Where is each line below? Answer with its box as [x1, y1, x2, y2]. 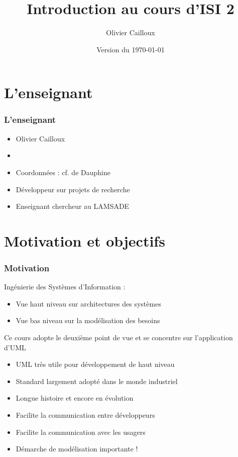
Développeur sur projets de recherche [16, 184, 130, 194]
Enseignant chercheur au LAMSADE [16, 201, 130, 211]
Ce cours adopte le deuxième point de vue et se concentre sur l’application [4, 332, 233, 343]
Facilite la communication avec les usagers [16, 426, 146, 437]
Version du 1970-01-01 [96, 44, 165, 54]
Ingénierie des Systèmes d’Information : [4, 281, 126, 292]
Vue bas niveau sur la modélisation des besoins [16, 315, 160, 326]
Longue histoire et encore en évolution [16, 393, 134, 403]
